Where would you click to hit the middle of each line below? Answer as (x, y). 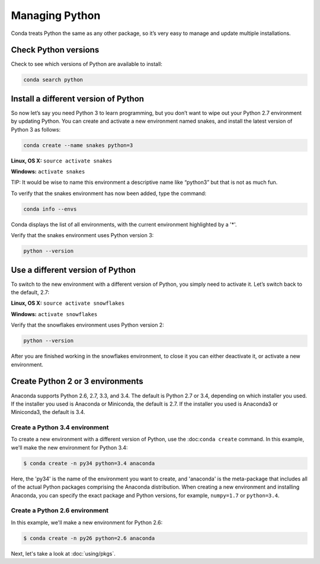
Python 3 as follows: (36, 129)
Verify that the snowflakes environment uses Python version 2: (87, 325)
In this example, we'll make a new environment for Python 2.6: (87, 522)
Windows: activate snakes (48, 171)
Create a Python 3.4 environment (60, 428)
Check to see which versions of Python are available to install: (87, 64)
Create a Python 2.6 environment (60, 511)
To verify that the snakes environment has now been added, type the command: (109, 193)
